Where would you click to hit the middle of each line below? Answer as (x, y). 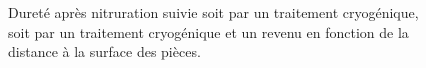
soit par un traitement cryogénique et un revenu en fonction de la (208, 31)
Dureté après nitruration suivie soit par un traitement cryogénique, (213, 12)
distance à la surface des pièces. (104, 51)
